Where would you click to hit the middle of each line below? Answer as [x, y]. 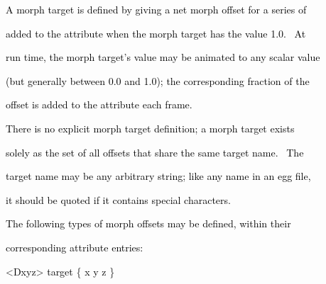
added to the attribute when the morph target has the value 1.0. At [156, 33]
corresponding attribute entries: [75, 247]
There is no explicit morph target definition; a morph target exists [150, 128]
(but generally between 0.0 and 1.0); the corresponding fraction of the [158, 80]
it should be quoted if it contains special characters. [118, 199]
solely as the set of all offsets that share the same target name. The [155, 152]
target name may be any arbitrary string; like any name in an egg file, [158, 176]
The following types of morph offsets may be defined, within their [148, 223]
